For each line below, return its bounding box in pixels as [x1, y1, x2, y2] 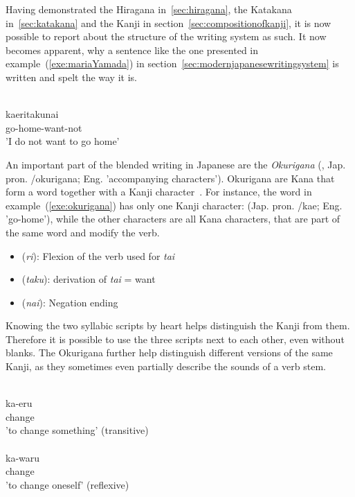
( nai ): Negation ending [21, 295, 118, 309]
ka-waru [6, 450, 40, 464]
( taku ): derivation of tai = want [21, 272, 156, 286]
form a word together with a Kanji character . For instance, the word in [6, 184, 312, 199]
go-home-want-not [6, 120, 82, 134]
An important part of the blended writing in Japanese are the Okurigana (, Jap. [6, 157, 346, 171]
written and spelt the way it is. [6, 69, 137, 84]
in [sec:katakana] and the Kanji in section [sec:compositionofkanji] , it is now [6, 15, 331, 30]
